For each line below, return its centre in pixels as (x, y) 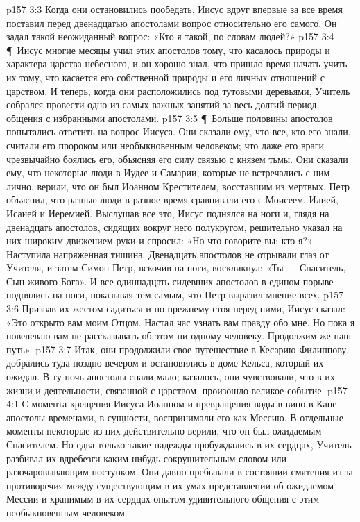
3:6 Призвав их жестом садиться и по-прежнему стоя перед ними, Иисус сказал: (176, 309)
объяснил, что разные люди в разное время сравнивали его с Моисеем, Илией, (172, 200)
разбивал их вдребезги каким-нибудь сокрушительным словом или (146, 458)
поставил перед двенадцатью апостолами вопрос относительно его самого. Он (172, 23)
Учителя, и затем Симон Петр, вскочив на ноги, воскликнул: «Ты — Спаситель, (176, 268)
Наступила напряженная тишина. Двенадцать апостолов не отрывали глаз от (168, 254)
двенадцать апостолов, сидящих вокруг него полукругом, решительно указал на (174, 227)
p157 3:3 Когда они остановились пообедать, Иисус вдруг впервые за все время (174, 9)
